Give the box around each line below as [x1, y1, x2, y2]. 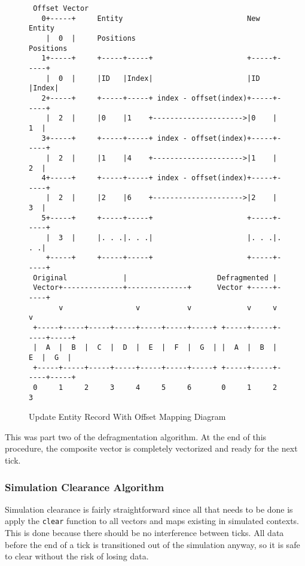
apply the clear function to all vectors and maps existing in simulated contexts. [5, 514, 300, 527]
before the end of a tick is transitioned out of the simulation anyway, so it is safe [5, 538, 300, 550]
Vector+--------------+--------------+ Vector [33, 283, 243, 292]
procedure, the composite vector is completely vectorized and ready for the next [5, 442, 298, 455]
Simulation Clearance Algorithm [5, 479, 164, 494]
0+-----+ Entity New [41, 14, 260, 23]
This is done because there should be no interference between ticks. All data [5, 526, 284, 539]
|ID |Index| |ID [97, 74, 260, 83]
